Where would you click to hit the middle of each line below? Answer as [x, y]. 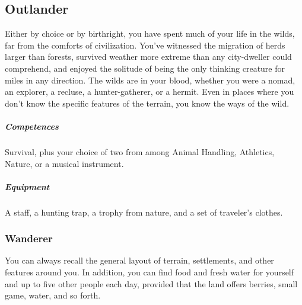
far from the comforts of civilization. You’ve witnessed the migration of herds [145, 45]
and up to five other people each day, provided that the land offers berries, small [151, 283]
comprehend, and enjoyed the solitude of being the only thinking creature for [145, 68]
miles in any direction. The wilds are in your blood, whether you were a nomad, [150, 80]
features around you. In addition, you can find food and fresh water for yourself [150, 272]
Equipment [27, 186]
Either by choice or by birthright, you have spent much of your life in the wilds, [150, 33]
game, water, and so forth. [53, 295]
